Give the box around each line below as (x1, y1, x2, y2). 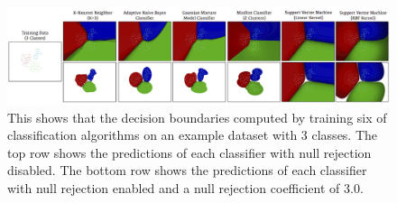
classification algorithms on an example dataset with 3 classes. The (7, 125, 378, 144)
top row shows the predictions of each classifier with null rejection (7, 143, 372, 161)
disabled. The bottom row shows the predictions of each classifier (7, 161, 367, 180)
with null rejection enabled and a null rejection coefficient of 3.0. (7, 179, 364, 198)
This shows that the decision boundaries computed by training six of (7, 107, 387, 126)
